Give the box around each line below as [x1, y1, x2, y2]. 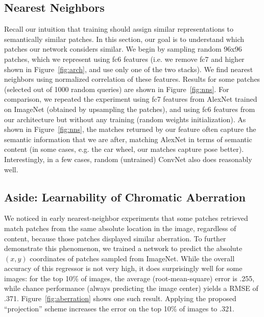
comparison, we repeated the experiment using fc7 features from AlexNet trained [4, 94, 257, 104]
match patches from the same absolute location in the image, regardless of [4, 222, 236, 233]
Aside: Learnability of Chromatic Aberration [4, 189, 246, 205]
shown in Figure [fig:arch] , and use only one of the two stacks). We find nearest [4, 63, 253, 74]
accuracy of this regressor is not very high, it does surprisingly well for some [4, 263, 243, 274]
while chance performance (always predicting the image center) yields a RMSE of [4, 283, 258, 293]
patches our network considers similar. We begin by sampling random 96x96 [4, 43, 242, 54]
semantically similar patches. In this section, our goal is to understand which [4, 33, 245, 44]
